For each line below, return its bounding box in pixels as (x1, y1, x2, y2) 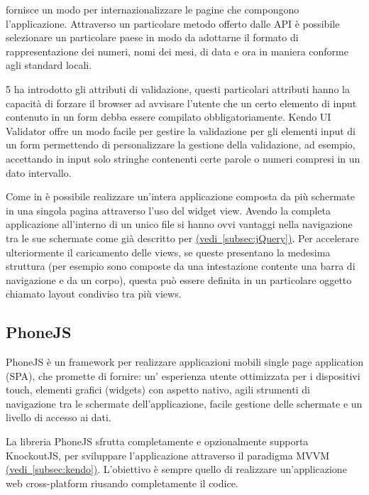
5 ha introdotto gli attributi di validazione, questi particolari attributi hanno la (6, 81, 350, 96)
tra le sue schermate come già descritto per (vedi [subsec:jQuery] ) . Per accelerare (6, 230, 359, 245)
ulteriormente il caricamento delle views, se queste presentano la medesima (6, 244, 331, 259)
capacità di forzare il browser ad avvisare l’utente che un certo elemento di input (6, 95, 357, 110)
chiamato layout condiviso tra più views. (6, 286, 182, 301)
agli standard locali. (6, 58, 92, 72)
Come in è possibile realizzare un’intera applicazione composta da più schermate (6, 189, 355, 204)
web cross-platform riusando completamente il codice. (6, 475, 238, 490)
